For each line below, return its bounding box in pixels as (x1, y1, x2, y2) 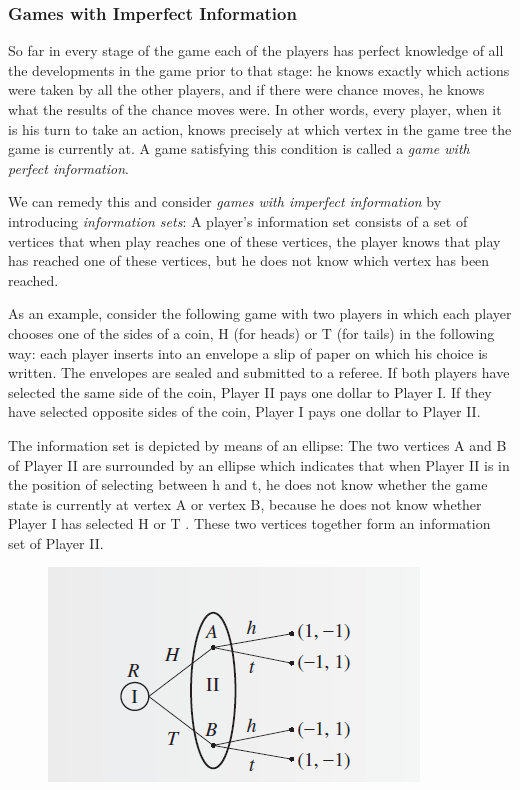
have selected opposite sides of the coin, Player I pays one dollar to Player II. (8, 401, 481, 422)
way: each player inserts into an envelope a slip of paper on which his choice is (8, 342, 488, 363)
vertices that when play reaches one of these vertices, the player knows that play (8, 230, 501, 251)
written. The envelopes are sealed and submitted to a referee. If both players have (8, 362, 510, 383)
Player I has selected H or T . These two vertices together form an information (8, 513, 491, 534)
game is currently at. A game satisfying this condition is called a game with (8, 138, 470, 159)
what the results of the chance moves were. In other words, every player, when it (8, 99, 502, 119)
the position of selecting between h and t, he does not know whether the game (8, 474, 488, 495)
